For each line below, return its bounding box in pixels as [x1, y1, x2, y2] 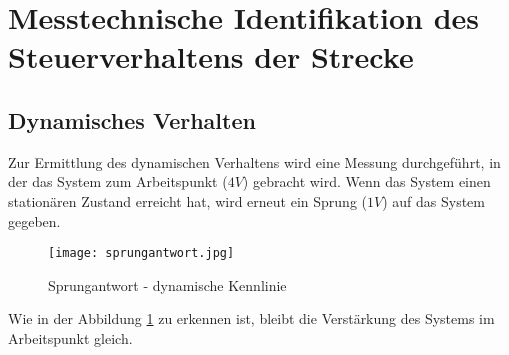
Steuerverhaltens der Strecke [8, 36, 414, 77]
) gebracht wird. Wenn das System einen [242, 171, 491, 192]
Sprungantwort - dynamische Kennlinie [48, 274, 287, 295]
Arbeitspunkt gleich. [8, 327, 133, 348]
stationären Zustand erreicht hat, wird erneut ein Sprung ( [8, 190, 367, 211]
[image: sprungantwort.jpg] [48, 246, 235, 261]
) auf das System [382, 190, 485, 211]
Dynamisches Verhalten [8, 104, 256, 135]
